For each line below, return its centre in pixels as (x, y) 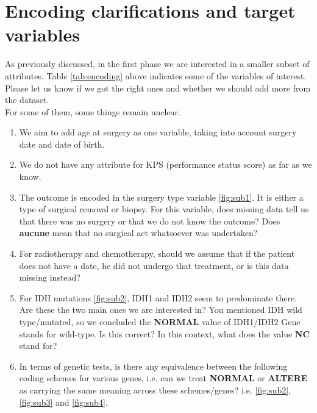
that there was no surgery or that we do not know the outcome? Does (150, 221)
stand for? (38, 346)
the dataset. (27, 100)
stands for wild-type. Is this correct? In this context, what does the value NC (165, 333)
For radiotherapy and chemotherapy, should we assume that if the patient (157, 253)
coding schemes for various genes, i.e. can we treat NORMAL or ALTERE (163, 378)
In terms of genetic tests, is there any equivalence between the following (153, 366)
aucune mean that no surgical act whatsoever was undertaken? (138, 233)
